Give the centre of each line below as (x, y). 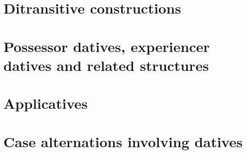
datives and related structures (106, 65)
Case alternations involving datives (123, 141)
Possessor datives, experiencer (107, 46)
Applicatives (46, 103)
